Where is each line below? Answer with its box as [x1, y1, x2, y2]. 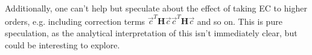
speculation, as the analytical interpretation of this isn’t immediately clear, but [5, 26, 298, 39]
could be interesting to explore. [5, 38, 120, 51]
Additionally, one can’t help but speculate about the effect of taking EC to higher [5, 2, 307, 14]
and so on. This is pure [197, 15, 282, 27]
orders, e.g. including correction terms [5, 15, 145, 27]
